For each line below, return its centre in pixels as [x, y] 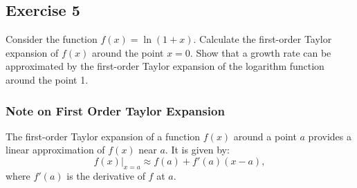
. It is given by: [197, 150]
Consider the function [52, 39]
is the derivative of [106, 175]
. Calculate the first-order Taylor [263, 39]
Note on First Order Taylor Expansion [115, 110]
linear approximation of [55, 150]
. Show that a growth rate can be [260, 52]
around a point [265, 136]
